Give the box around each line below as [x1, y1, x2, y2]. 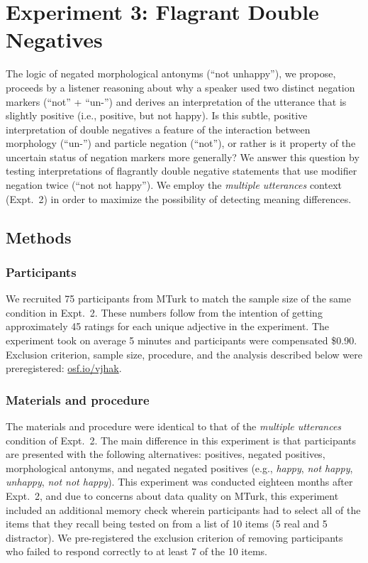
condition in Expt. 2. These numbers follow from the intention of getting [6, 305, 323, 319]
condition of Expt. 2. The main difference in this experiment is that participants [6, 432, 357, 447]
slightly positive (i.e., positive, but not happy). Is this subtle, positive [6, 108, 308, 123]
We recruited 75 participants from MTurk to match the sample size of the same [6, 291, 351, 306]
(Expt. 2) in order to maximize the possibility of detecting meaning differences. [6, 191, 352, 206]
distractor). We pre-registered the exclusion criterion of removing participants [6, 530, 343, 545]
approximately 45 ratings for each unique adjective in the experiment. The [6, 319, 330, 334]
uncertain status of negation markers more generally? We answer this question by [6, 149, 359, 164]
